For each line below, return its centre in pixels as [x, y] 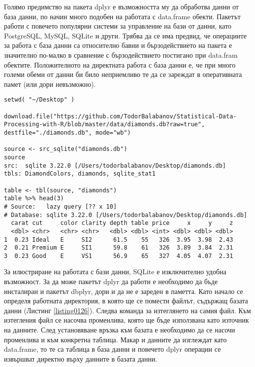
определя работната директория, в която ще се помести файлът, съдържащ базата [126, 301]
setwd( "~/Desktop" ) [39, 100]
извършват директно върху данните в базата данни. [81, 358]
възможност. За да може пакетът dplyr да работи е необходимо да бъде [111, 281]
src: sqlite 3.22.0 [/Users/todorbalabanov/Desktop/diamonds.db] [115, 165]
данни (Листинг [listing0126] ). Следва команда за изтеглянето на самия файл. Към [127, 310]
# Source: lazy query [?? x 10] [61, 206]
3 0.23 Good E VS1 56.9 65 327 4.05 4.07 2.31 [119, 256]
